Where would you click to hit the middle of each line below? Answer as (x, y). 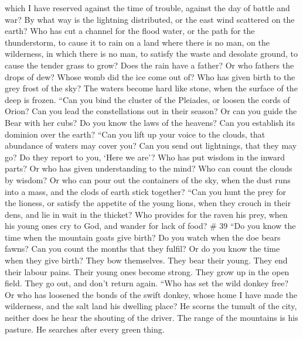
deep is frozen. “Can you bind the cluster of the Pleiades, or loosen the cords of (147, 99)
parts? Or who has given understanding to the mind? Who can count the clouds (149, 168)
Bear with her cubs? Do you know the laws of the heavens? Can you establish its (150, 122)
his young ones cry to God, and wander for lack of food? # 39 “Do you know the (150, 226)
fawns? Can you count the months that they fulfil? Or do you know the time (142, 249)
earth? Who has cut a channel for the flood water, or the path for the (130, 31)
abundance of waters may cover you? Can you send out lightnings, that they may (151, 145)
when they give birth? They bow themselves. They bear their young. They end (146, 260)
